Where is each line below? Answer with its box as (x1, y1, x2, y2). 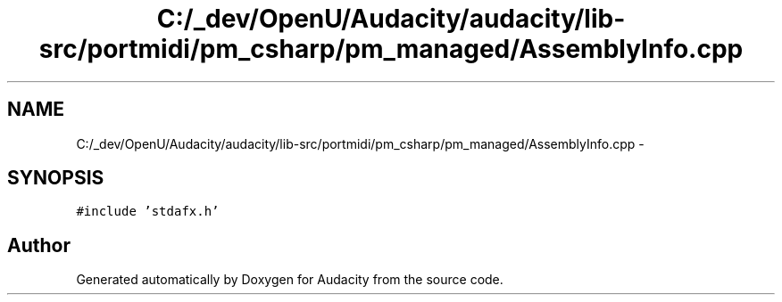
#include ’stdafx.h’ (76, 204, 220, 219)
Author (7, 233, 71, 257)
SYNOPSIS (7, 167, 104, 190)
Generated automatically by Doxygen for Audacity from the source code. (76, 272, 503, 288)
